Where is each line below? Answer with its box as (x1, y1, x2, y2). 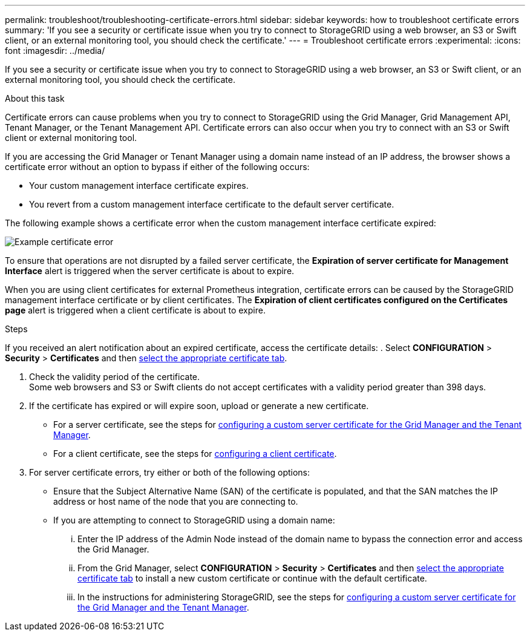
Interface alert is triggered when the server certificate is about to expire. (5, 266, 295, 276)
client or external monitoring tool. (5, 133, 137, 143)
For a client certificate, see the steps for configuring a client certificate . (53, 448, 337, 459)
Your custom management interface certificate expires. (29, 180, 249, 191)
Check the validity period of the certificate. (29, 372, 200, 382)
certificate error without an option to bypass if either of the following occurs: (5, 162, 310, 172)
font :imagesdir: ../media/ (5, 45, 105, 56)
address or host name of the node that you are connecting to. (53, 496, 298, 507)
